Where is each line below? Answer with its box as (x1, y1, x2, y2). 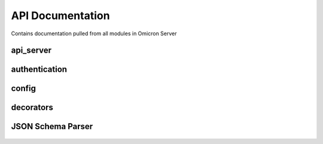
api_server (11, 45, 52, 56)
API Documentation (11, 9, 110, 22)
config (11, 84, 36, 94)
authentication (11, 65, 68, 75)
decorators (11, 102, 54, 113)
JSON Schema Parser (11, 121, 93, 131)
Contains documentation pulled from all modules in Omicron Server (11, 30, 177, 37)
